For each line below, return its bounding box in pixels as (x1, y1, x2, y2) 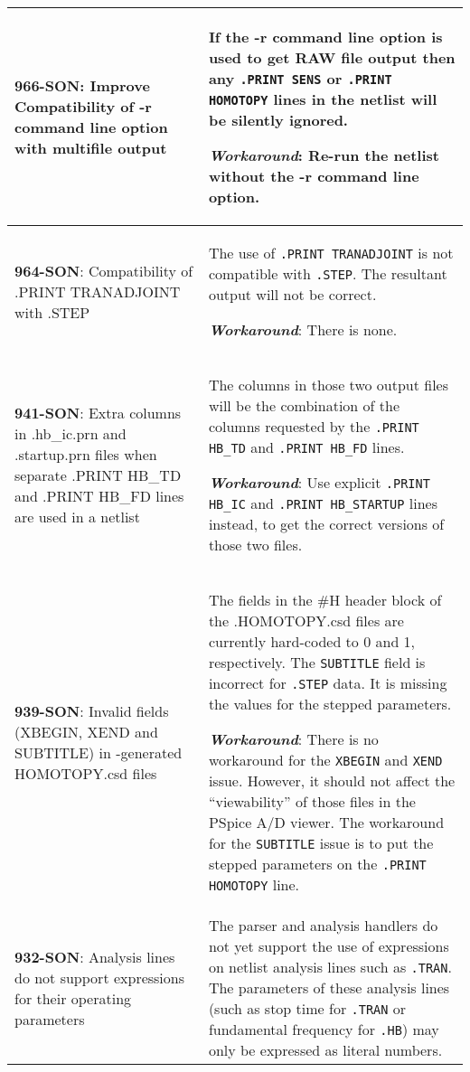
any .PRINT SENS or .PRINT (208, 68, 392, 89)
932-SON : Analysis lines (14, 945, 175, 967)
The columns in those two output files (208, 374, 449, 395)
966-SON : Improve (14, 75, 150, 96)
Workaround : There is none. (208, 319, 398, 340)
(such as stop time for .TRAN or (208, 998, 407, 1019)
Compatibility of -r (14, 96, 152, 117)
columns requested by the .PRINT (208, 416, 419, 437)
